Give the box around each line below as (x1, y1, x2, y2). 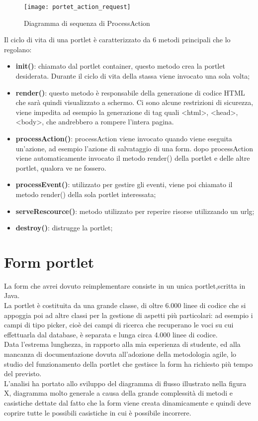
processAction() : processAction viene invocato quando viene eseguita (15, 133, 232, 143)
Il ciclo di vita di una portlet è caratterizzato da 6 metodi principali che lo (4, 34, 231, 45)
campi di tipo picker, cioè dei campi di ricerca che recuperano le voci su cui (4, 319, 234, 330)
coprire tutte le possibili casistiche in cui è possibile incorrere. (4, 407, 191, 418)
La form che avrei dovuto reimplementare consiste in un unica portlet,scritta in (4, 280, 246, 291)
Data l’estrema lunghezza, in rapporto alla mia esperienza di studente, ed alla (4, 339, 241, 349)
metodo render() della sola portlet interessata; (15, 189, 156, 199)
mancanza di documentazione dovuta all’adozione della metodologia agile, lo (4, 349, 237, 359)
